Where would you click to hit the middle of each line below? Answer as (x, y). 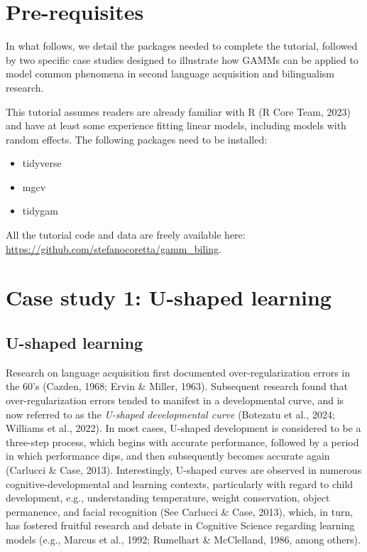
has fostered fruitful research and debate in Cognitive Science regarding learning (180, 525)
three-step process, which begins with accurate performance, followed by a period (182, 442)
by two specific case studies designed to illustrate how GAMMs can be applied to (182, 59)
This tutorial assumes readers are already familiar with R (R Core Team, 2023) (178, 111)
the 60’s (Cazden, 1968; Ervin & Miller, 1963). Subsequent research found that (177, 386)
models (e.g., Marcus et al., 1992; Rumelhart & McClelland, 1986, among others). (183, 539)
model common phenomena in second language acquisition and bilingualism (170, 74)
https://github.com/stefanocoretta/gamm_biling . (114, 248)
